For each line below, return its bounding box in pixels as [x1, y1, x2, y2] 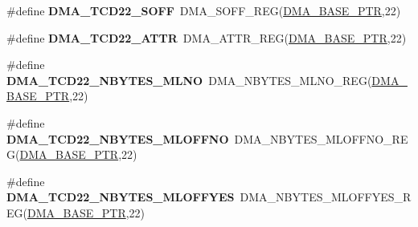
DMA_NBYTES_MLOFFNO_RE [234, 130, 408, 147]
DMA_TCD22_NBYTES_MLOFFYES [6, 188, 235, 205]
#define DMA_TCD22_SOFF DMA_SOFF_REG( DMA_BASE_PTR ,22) [6, 2, 401, 18]
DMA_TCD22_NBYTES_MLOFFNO [6, 130, 229, 147]
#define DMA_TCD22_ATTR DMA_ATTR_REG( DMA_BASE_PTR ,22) [6, 29, 407, 46]
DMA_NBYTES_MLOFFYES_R [240, 188, 412, 205]
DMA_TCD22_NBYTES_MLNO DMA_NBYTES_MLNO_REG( [6, 71, 372, 88]
